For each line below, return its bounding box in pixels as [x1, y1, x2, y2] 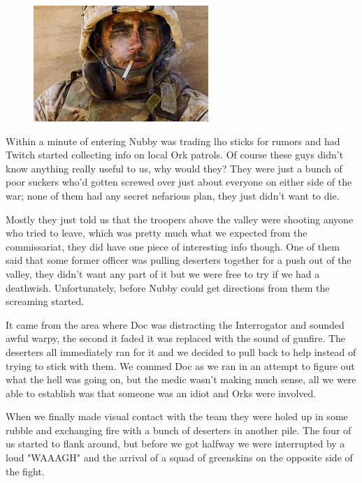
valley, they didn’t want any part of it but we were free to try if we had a [6, 266, 320, 281]
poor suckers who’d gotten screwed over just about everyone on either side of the [6, 174, 352, 189]
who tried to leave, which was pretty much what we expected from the [6, 225, 307, 240]
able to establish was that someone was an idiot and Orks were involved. [6, 385, 317, 400]
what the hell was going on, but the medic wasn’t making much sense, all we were [6, 372, 356, 387]
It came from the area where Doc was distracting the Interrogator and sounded [6, 317, 345, 332]
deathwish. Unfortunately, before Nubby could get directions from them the [6, 280, 330, 295]
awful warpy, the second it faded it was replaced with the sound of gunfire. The [6, 331, 346, 345]
